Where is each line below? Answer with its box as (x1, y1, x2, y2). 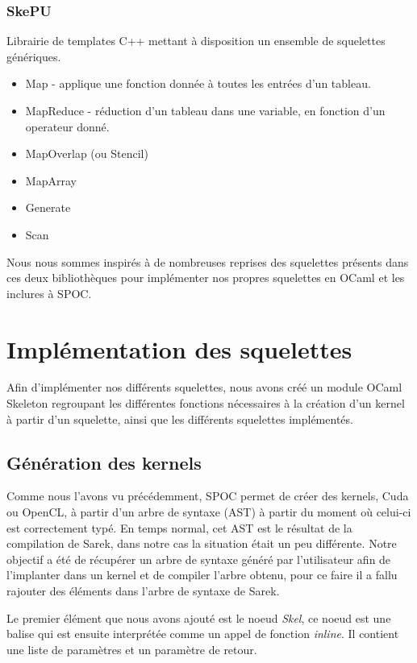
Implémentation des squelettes (6, 332, 352, 365)
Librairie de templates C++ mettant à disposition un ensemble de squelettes (6, 32, 386, 49)
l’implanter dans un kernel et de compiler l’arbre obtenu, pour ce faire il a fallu (6, 566, 398, 583)
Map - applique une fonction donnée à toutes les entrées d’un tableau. (25, 75, 371, 92)
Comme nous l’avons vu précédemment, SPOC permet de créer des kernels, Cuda (6, 487, 409, 504)
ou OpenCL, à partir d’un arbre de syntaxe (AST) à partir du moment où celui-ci (6, 503, 411, 520)
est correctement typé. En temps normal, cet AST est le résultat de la (6, 519, 352, 536)
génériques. (6, 48, 61, 64)
